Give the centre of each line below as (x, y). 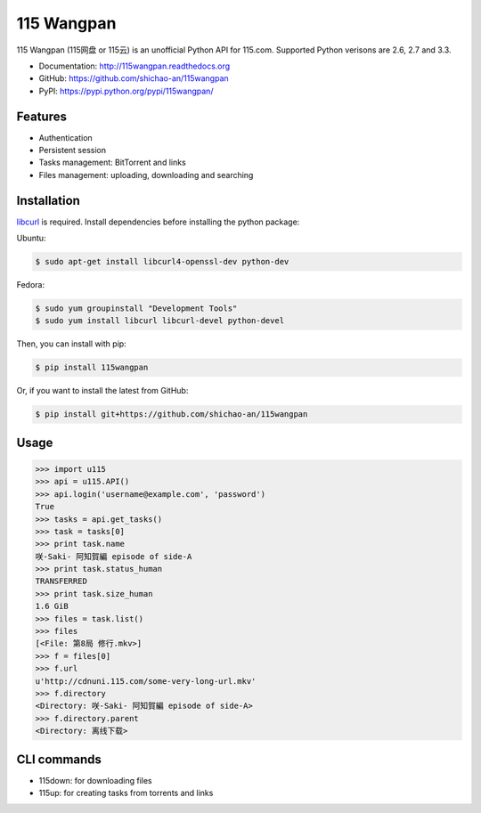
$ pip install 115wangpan (92, 368)
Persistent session (73, 150)
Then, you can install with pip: (71, 344)
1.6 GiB (52, 606)
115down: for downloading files (95, 780)
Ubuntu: (31, 238)
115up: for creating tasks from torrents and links (126, 793)
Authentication (65, 137)
